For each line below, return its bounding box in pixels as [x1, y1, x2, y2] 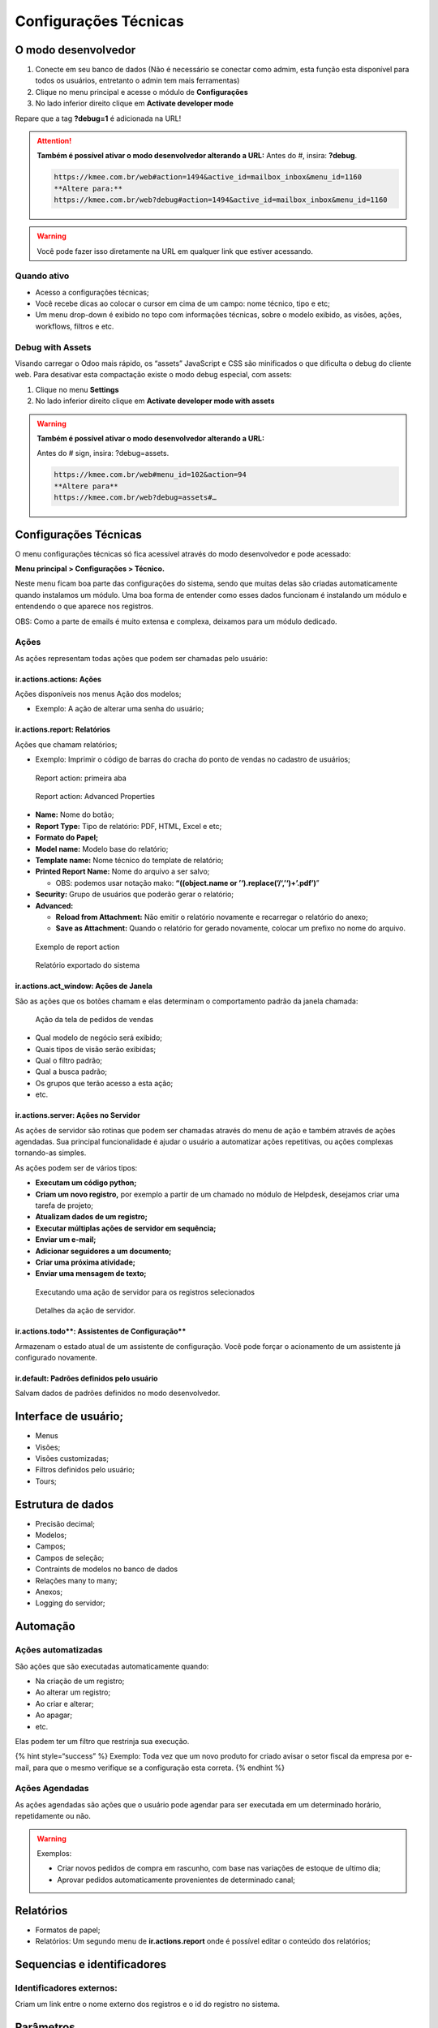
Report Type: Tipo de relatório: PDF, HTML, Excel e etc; [35, 821, 222, 831]
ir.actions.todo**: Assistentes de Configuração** [15, 1326, 187, 1336]
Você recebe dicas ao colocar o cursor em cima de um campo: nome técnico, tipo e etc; [35, 299, 330, 308]
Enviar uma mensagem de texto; [35, 1269, 147, 1278]
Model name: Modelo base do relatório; [35, 844, 169, 853]
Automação [15, 1619, 76, 1634]
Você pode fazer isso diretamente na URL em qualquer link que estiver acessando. [36, 246, 314, 256]
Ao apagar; [35, 1710, 73, 1720]
